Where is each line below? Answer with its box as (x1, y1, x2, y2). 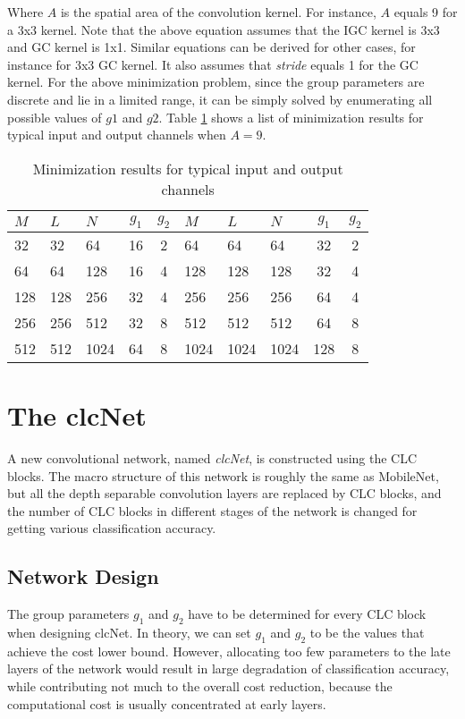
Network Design (7, 563, 159, 590)
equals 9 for (393, 3, 458, 21)
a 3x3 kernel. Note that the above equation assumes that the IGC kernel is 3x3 (7, 20, 440, 38)
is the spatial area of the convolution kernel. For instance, (60, 3, 376, 21)
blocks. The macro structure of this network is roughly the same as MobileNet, (7, 466, 439, 485)
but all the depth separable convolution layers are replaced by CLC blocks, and (7, 484, 442, 503)
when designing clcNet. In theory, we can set (7, 623, 251, 642)
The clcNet (7, 397, 147, 434)
